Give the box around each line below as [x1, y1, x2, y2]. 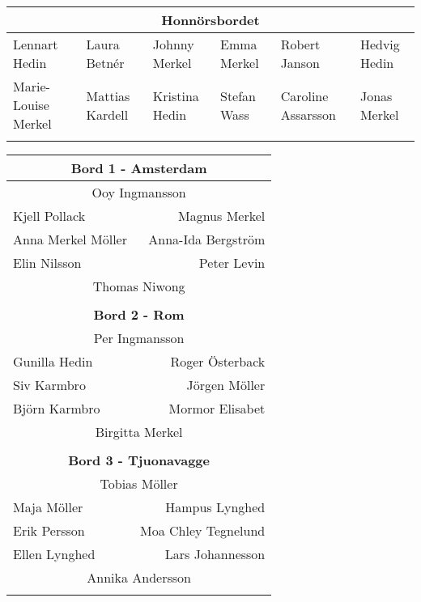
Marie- [13, 77, 50, 95]
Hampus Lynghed [165, 498, 266, 516]
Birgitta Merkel [95, 422, 183, 441]
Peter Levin [198, 253, 266, 272]
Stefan [219, 86, 257, 105]
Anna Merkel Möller [13, 230, 127, 248]
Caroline [280, 86, 329, 105]
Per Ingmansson [93, 329, 185, 347]
